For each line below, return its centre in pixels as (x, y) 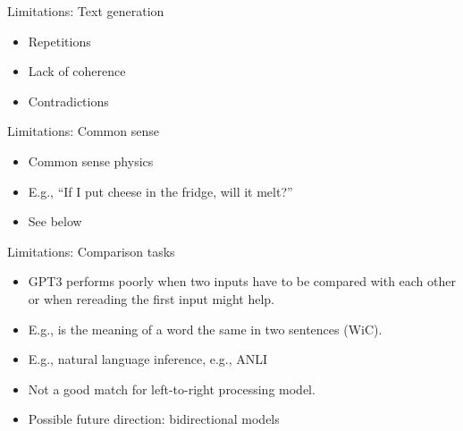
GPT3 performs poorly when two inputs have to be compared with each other (242, 281)
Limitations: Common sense (83, 131)
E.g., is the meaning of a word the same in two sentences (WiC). (205, 329)
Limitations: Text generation (86, 11)
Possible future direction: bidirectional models (154, 419)
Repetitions (59, 41)
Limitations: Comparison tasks (91, 251)
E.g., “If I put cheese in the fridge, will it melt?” (160, 191)
